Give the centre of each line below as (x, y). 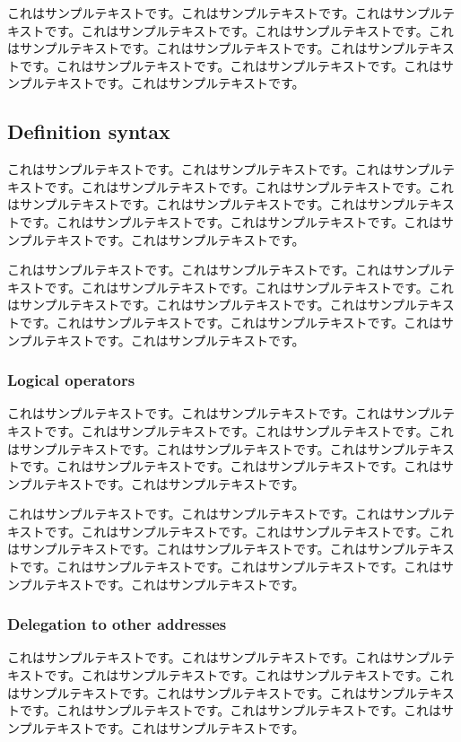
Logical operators (71, 380)
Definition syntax (89, 131)
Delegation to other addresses (117, 624)
